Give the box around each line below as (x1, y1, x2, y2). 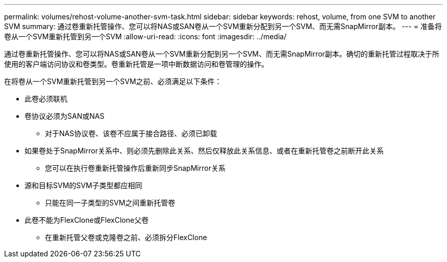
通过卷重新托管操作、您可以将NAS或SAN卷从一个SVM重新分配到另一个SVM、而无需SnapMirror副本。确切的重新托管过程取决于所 (4, 49, 439, 58)
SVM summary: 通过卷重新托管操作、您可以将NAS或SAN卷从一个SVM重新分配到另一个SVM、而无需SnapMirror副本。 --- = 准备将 (4, 22, 442, 31)
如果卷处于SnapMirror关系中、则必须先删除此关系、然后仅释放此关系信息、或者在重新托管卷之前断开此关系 (24, 146, 384, 155)
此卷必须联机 (24, 94, 67, 103)
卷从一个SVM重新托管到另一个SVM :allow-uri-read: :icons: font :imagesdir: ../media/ (4, 32, 287, 41)
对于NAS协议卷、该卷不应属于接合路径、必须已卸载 (45, 129, 217, 138)
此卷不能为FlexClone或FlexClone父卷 (24, 216, 149, 224)
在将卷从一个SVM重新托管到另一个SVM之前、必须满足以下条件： (4, 77, 222, 86)
